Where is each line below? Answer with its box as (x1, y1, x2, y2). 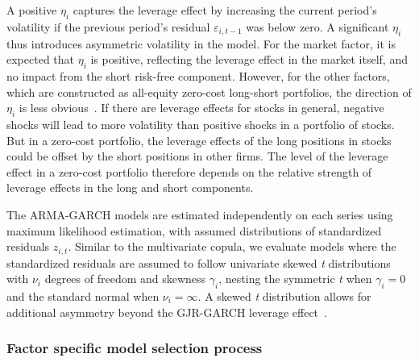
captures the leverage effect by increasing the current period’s (73, 2, 377, 18)
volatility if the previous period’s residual (6, 18, 210, 35)
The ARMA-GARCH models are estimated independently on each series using (6, 206, 393, 223)
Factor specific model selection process (6, 338, 263, 358)
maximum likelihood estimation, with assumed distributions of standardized (6, 222, 382, 239)
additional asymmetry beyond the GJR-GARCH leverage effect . (6, 303, 327, 320)
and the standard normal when (6, 287, 160, 304)
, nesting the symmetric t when (218, 270, 372, 287)
